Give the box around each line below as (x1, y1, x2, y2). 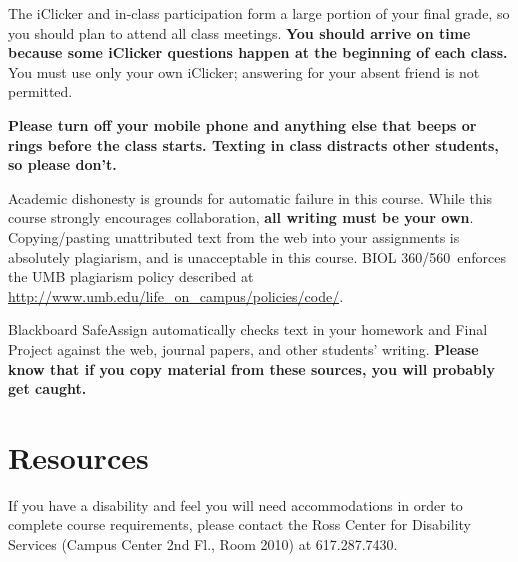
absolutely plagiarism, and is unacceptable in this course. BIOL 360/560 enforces (8, 246, 506, 267)
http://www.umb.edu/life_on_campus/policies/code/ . (8, 285, 344, 306)
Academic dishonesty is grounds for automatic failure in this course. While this (8, 187, 493, 208)
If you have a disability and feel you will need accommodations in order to (8, 494, 463, 515)
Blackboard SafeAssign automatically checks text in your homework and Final (8, 319, 488, 340)
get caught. (8, 378, 87, 399)
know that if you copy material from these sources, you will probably (8, 358, 495, 379)
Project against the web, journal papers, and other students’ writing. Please (8, 338, 479, 359)
